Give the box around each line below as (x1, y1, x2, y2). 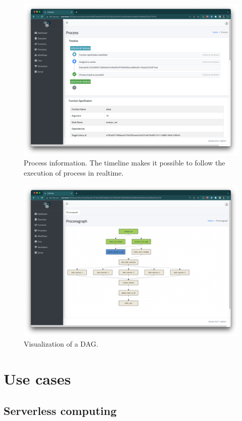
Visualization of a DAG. (24, 338, 99, 349)
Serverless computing (4, 403, 117, 418)
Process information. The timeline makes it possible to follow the (24, 157, 225, 168)
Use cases (4, 368, 71, 389)
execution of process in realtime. (24, 167, 124, 178)
